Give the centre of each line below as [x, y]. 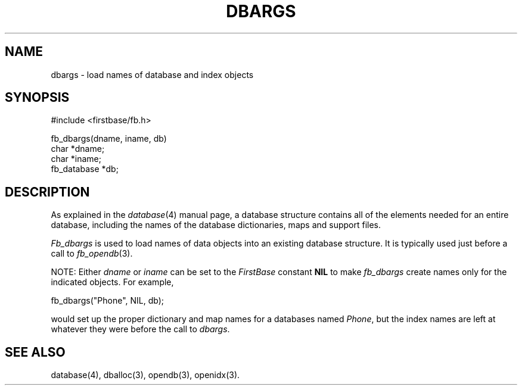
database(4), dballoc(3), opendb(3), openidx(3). [145, 375]
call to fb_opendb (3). [92, 254]
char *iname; [76, 159]
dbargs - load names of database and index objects [152, 74]
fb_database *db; [85, 169]
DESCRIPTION [47, 192]
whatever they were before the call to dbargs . [140, 329]
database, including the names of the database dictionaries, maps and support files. [216, 225]
